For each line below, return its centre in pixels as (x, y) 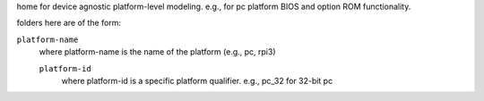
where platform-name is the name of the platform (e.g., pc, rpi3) (157, 52)
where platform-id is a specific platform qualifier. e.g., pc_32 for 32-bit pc (197, 80)
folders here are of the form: (69, 23)
